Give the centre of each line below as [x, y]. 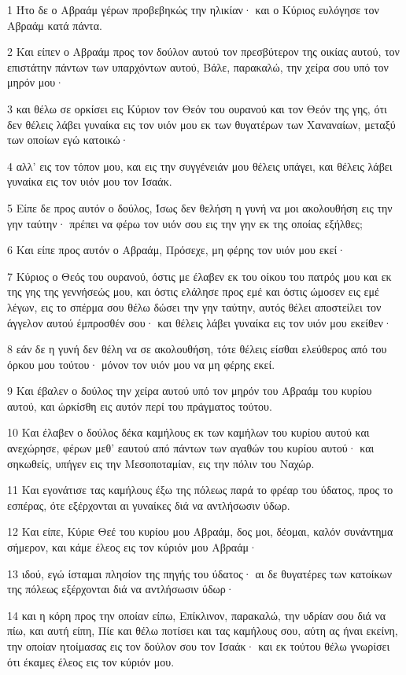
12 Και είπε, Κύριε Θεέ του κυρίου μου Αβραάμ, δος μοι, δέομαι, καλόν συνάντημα [200, 531]
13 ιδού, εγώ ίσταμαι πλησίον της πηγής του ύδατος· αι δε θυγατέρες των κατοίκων [200, 573]
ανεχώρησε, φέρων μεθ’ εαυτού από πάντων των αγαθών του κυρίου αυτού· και [191, 448]
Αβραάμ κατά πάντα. [55, 25]
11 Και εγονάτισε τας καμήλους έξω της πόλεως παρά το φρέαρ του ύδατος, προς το [200, 490]
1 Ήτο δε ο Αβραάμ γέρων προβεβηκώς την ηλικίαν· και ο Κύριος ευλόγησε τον [193, 9]
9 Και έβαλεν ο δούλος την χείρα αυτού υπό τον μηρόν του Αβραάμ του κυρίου [190, 391]
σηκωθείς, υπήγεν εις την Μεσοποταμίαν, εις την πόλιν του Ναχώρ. [161, 463]
